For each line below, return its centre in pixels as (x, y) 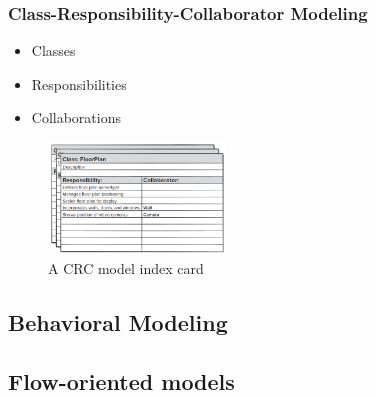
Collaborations (76, 117)
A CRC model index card (126, 268)
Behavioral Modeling (118, 322)
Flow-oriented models (121, 380)
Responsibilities (79, 83)
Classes (53, 50)
